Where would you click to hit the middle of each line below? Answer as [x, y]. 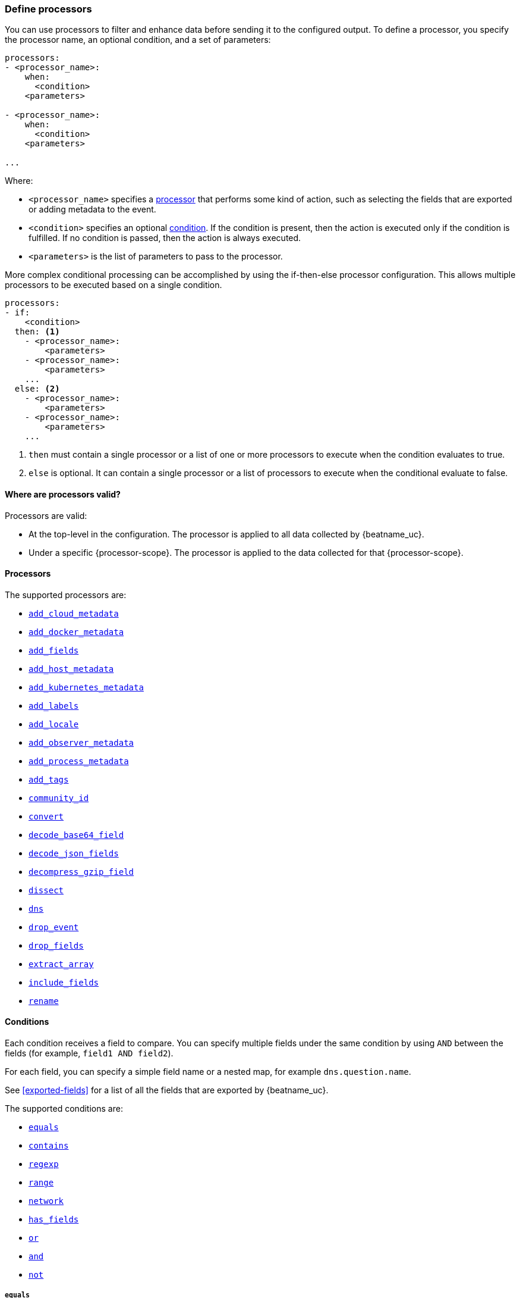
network [46, 1201]
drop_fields [56, 945]
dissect [46, 890]
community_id [59, 798]
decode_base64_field [76, 835]
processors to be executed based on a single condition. [114, 285]
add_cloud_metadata [74, 613]
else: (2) [37, 389]
